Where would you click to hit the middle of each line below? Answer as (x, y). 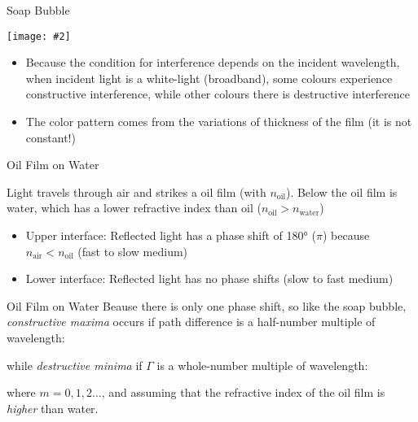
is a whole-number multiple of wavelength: (262, 365)
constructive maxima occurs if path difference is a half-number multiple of (191, 322)
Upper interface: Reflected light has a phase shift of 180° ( (171, 235)
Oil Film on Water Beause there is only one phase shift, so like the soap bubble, (207, 305)
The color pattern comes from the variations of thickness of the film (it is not (219, 122)
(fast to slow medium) (133, 251)
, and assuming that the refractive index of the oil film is (243, 392)
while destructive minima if (75, 365)
